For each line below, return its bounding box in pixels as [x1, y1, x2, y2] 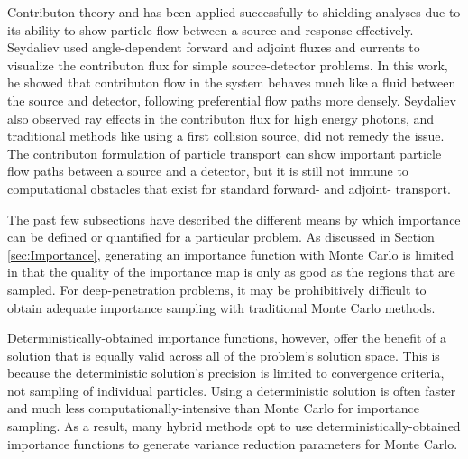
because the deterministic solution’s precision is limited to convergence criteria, [7, 363, 445, 382]
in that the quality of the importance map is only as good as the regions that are [7, 262, 455, 281]
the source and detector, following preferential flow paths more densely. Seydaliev [7, 90, 456, 109]
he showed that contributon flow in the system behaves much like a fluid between [7, 73, 456, 92]
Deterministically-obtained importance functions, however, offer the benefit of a [7, 328, 447, 347]
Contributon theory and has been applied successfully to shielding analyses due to [7, 3, 461, 21]
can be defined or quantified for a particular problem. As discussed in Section [7, 227, 435, 246]
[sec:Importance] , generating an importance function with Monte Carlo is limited [7, 244, 454, 263]
